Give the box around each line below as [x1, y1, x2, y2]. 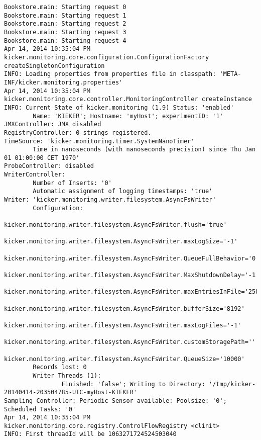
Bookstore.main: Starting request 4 [4, 37, 126, 44]
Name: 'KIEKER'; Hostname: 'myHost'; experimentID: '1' [33, 112, 223, 120]
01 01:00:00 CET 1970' [4, 154, 80, 161]
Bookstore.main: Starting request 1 [4, 12, 126, 19]
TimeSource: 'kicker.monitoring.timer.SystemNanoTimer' [4, 137, 195, 145]
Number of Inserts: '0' [33, 179, 112, 187]
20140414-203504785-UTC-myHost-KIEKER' [4, 389, 137, 396]
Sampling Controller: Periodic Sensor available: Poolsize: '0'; [4, 397, 227, 404]
